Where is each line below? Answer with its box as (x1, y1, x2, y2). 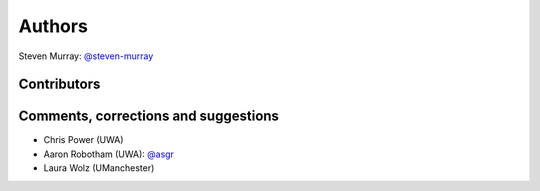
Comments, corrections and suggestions (18, 108, 280, 125)
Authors (18, 15, 89, 37)
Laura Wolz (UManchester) (43, 162, 155, 174)
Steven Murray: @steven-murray (18, 50, 154, 62)
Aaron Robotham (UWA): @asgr (43, 148, 175, 160)
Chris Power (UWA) (43, 134, 124, 146)
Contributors (18, 76, 101, 93)
